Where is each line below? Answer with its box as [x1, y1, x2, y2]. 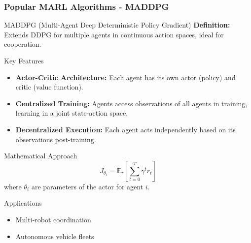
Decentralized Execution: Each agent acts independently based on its [15, 124, 236, 134]
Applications [4, 198, 42, 208]
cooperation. [4, 39, 41, 49]
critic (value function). [15, 82, 83, 92]
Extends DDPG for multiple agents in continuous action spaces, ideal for [4, 29, 224, 39]
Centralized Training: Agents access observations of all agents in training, [15, 98, 248, 108]
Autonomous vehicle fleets [15, 231, 94, 241]
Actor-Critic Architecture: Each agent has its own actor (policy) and [15, 72, 236, 82]
